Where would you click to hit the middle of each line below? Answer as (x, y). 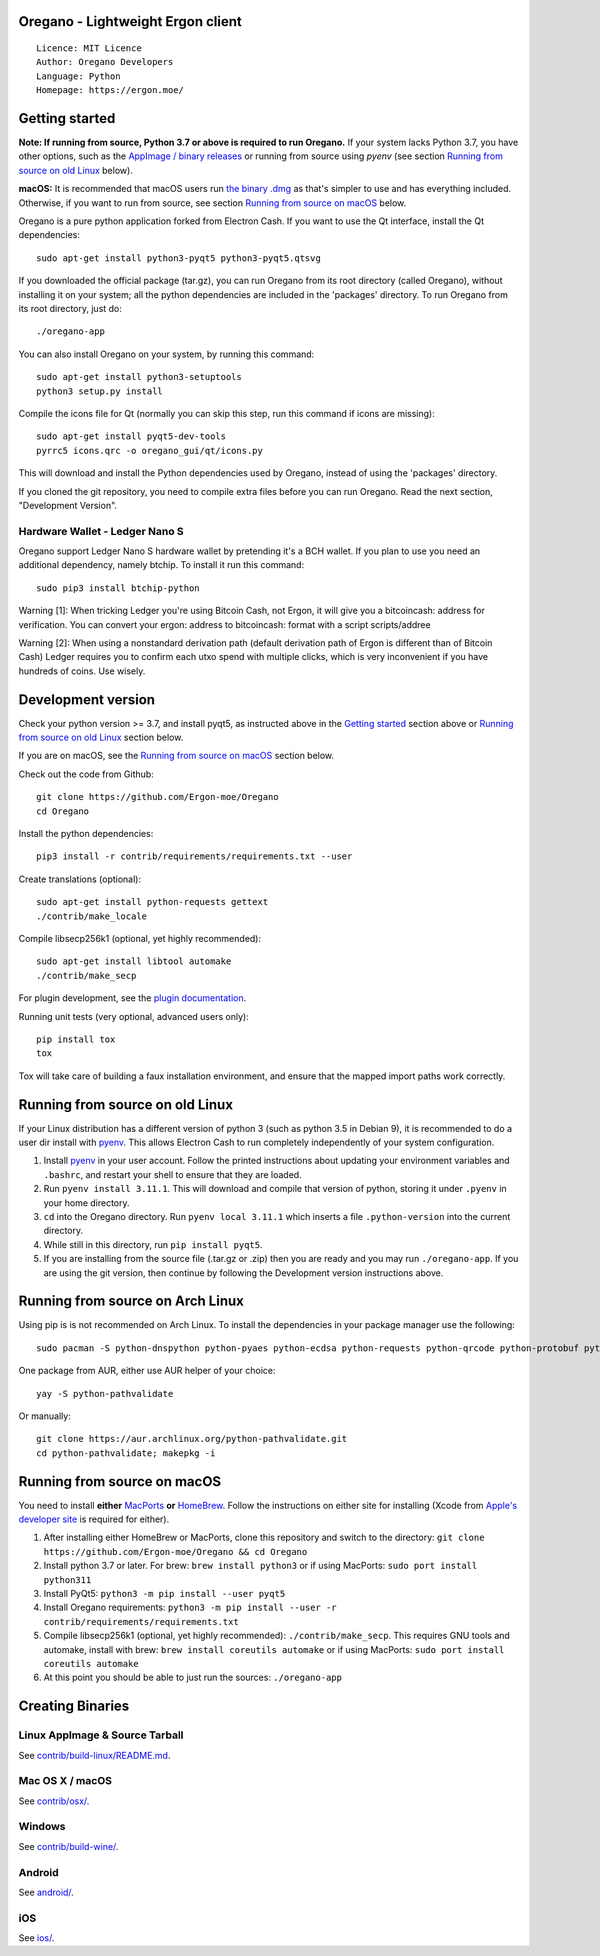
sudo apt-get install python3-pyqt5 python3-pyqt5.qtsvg (179, 258)
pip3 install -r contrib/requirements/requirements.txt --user (194, 856)
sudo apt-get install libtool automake (134, 961)
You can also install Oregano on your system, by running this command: (166, 354)
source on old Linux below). (76, 170)
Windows (42, 1827)
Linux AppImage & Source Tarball (101, 1735)
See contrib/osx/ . (54, 1801)
